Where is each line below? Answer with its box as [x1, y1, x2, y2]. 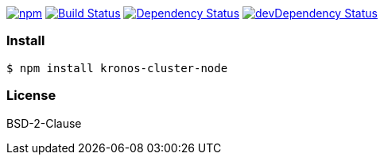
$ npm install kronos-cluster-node [6, 61, 228, 75]
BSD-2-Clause [6, 116, 82, 130]
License [6, 87, 56, 104]
